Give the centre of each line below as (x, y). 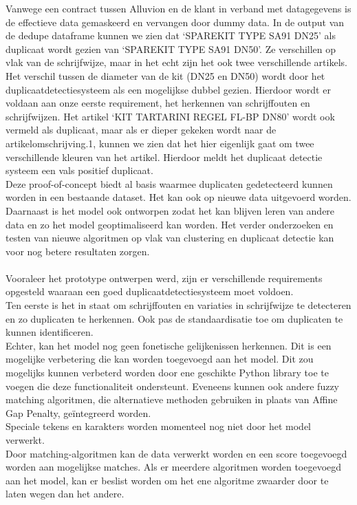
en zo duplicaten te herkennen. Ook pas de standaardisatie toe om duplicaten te (174, 318)
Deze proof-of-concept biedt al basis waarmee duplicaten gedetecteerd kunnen (169, 183)
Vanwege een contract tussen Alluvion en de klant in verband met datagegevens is (178, 8)
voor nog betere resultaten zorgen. (78, 251)
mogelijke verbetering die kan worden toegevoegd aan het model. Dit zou (160, 359)
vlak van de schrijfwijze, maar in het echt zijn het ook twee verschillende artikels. (176, 62)
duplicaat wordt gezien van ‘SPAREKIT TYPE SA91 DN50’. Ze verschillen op (171, 49)
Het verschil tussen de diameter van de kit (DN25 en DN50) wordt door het (165, 75)
